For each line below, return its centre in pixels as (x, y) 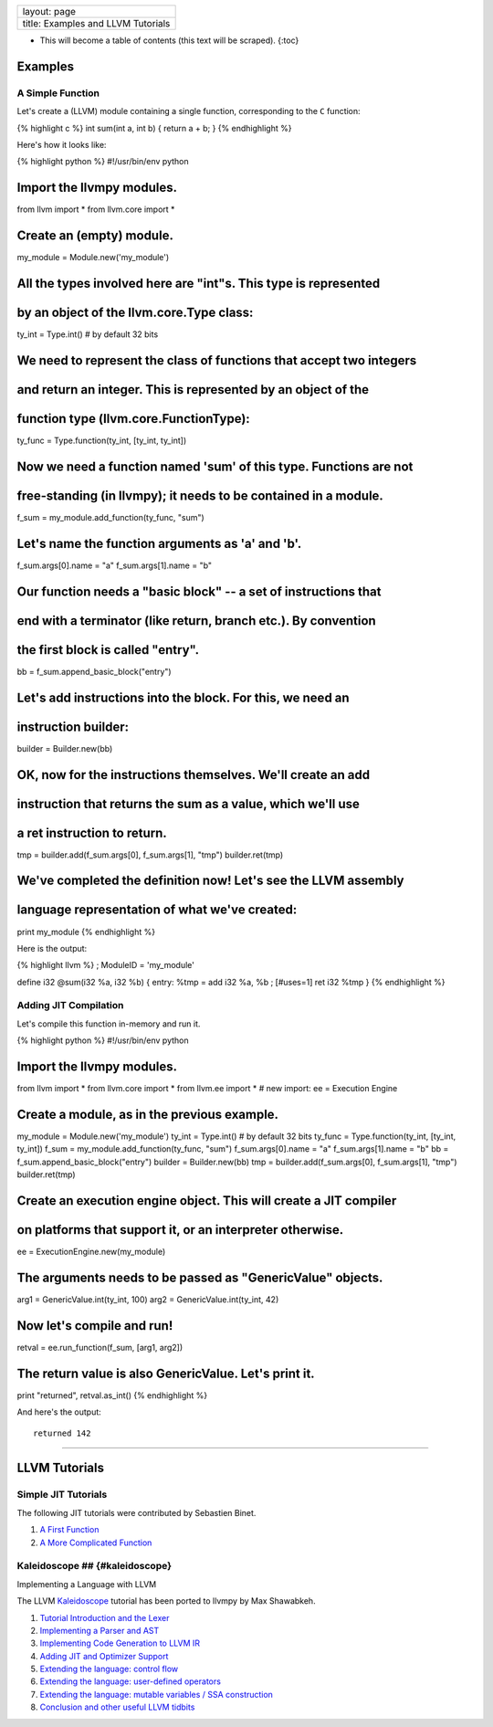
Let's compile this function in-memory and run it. (109, 1024)
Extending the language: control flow (109, 1669)
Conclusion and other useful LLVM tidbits (117, 1707)
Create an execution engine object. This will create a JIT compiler (207, 1201)
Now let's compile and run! (95, 1326)
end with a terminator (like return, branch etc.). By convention (196, 621)
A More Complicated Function (96, 1543)
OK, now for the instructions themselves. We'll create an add (193, 775)
